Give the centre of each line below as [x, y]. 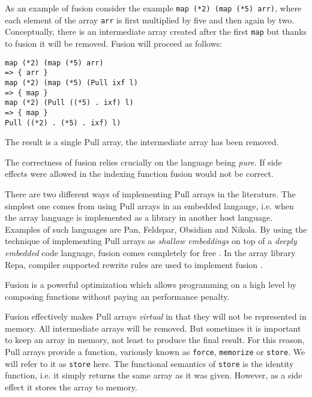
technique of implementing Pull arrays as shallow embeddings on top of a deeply [151, 241]
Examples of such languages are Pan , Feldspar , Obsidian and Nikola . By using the [156, 229]
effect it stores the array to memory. [71, 387]
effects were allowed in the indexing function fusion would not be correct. [139, 174]
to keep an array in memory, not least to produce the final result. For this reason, [155, 340]
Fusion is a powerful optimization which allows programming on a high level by [151, 285]
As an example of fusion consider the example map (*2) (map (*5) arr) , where [153, 8]
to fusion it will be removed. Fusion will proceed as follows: [114, 43]
